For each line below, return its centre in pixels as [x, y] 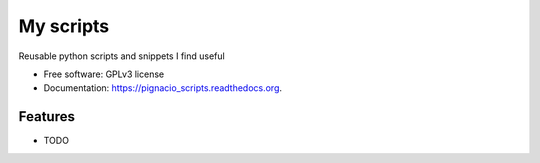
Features [46, 116]
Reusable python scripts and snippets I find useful [121, 56]
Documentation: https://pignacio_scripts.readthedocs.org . [163, 88]
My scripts [64, 26]
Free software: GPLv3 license [104, 74]
